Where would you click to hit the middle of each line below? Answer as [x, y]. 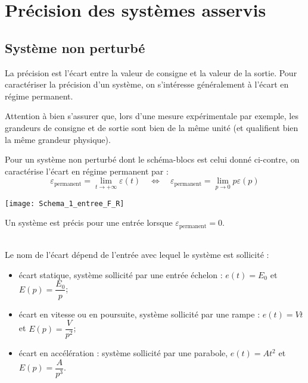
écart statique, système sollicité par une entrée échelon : [121, 274]
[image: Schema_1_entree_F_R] [65, 203]
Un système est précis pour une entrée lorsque [89, 222]
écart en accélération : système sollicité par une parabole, [123, 353]
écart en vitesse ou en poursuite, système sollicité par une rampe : [139, 314]
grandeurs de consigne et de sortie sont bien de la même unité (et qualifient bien [152, 127]
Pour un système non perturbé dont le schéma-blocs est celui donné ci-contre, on [152, 159]
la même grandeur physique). [58, 139]
